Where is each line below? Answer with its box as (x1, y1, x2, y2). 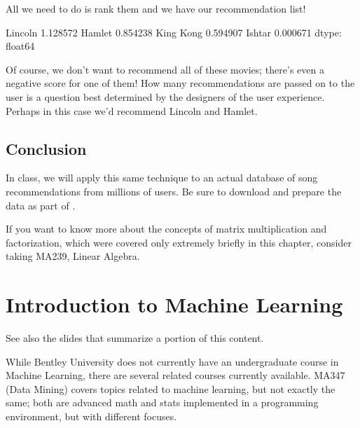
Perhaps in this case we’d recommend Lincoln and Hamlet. (6, 103, 258, 118)
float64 (6, 39, 35, 53)
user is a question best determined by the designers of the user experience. (6, 89, 325, 104)
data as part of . (6, 198, 76, 212)
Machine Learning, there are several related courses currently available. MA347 (6, 368, 345, 382)
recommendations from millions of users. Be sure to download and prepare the (6, 184, 342, 198)
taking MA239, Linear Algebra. (6, 249, 140, 263)
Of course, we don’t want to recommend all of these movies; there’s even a (6, 62, 324, 76)
